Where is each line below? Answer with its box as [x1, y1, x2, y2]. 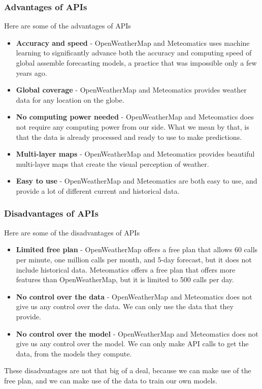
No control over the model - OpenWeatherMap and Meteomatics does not [16, 328, 258, 339]
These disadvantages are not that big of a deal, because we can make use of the [4, 365, 251, 376]
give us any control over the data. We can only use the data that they [16, 301, 234, 312]
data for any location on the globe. [16, 94, 124, 105]
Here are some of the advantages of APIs [4, 20, 131, 31]
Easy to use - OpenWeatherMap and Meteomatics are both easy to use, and [16, 175, 257, 186]
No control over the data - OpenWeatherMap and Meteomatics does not [16, 291, 252, 302]
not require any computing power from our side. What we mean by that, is [16, 121, 249, 132]
